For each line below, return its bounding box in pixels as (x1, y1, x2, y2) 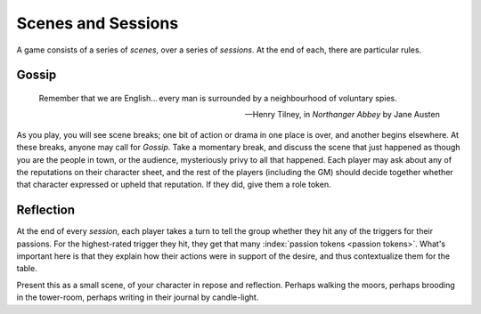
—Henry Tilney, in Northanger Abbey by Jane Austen (245, 109, 440, 120)
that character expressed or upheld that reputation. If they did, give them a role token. (16, 179, 331, 190)
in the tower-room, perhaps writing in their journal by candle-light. (16, 292, 259, 302)
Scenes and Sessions (16, 13, 179, 33)
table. (16, 263, 37, 274)
